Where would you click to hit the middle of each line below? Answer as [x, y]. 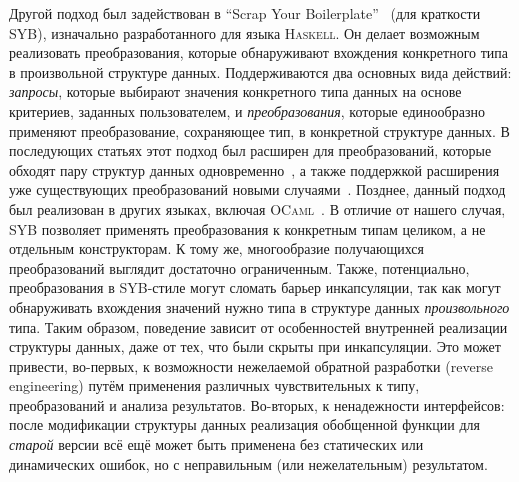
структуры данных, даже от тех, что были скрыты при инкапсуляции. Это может [255, 346]
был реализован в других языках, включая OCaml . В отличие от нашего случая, [257, 208]
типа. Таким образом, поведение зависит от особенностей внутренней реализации [258, 326]
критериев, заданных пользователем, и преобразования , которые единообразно [247, 110]
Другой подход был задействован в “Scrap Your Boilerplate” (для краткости [245, 13]
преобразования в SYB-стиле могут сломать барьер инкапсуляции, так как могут [255, 287]
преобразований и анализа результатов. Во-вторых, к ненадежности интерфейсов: [257, 404]
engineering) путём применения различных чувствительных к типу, [214, 385]
